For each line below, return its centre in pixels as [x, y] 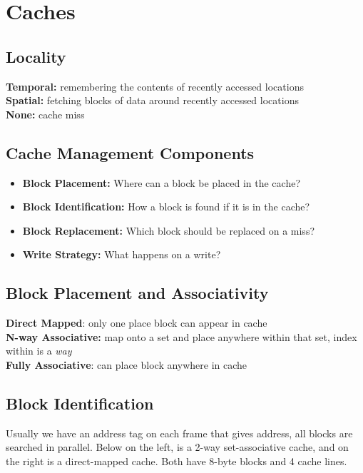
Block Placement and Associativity [137, 293]
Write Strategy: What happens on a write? [122, 254]
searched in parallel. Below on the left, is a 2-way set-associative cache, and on [177, 447]
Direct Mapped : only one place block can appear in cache [137, 323]
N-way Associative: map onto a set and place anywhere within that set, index [181, 336]
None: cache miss [45, 114]
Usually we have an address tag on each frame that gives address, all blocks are [179, 433]
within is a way [39, 351]
